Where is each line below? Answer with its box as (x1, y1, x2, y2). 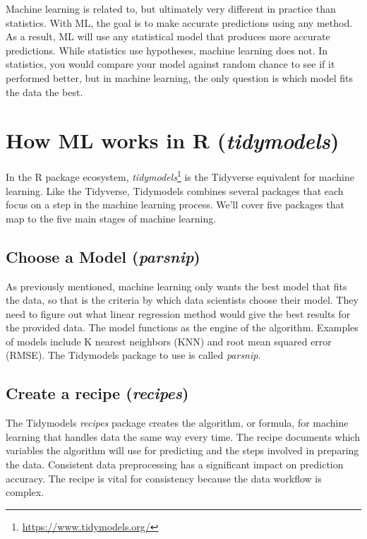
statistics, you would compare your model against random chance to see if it (6, 57, 335, 71)
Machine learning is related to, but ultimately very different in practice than (6, 1, 336, 16)
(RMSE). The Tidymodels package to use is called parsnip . (6, 348, 261, 362)
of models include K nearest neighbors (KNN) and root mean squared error (6, 333, 332, 348)
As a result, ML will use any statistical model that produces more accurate (6, 29, 330, 44)
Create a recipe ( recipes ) (6, 382, 189, 404)
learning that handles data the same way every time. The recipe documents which (6, 429, 360, 444)
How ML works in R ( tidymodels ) (6, 126, 339, 155)
